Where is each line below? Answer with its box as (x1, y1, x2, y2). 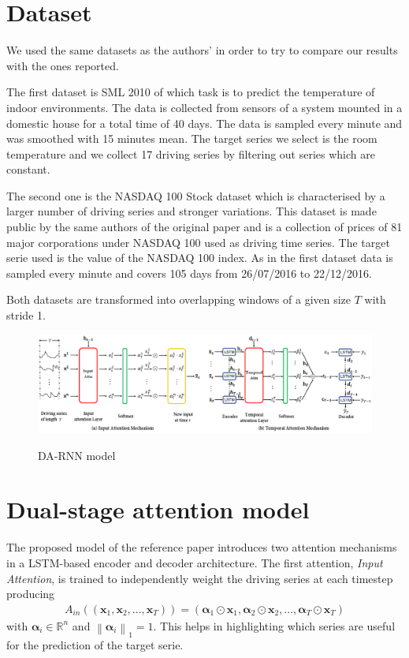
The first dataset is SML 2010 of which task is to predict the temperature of (6, 84, 375, 100)
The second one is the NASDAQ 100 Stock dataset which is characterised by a (6, 187, 385, 204)
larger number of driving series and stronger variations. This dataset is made (6, 203, 377, 219)
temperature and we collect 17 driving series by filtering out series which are (6, 145, 375, 162)
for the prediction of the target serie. (6, 637, 184, 653)
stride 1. (6, 307, 46, 323)
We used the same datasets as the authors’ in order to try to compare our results (6, 42, 398, 58)
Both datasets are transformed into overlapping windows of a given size (6, 291, 351, 308)
